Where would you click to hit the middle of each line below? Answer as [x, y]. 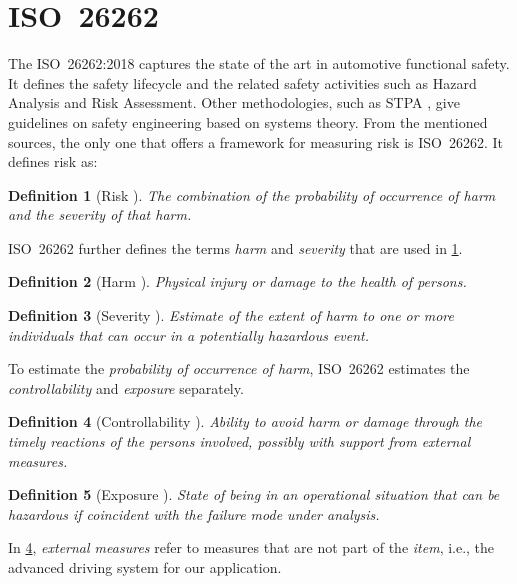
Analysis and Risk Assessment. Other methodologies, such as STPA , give [234, 102]
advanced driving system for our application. [145, 567]
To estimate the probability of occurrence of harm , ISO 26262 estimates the [239, 368]
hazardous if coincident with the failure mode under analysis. [194, 513]
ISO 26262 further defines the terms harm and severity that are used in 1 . [235, 247]
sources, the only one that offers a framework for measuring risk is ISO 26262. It [255, 141]
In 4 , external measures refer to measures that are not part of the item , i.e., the [251, 547]
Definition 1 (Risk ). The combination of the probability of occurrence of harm [252, 194]
